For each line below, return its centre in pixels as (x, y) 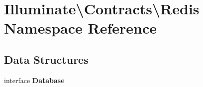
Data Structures (46, 59)
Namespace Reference (80, 28)
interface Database (34, 80)
